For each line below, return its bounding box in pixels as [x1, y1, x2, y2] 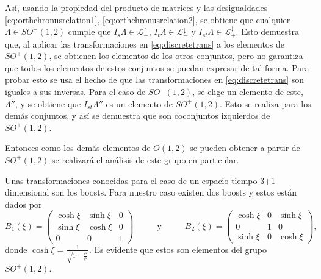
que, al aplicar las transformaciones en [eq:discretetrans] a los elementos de [5, 37, 285, 50]
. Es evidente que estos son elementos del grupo [88, 242, 267, 255]
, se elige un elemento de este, [192, 85, 303, 98]
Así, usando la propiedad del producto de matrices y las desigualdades [5, 1, 268, 13]
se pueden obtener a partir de [190, 141, 300, 154]
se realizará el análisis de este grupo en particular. [52, 153, 239, 166]
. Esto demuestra [236, 25, 300, 38]
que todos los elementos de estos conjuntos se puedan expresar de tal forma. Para [5, 61, 309, 74]
